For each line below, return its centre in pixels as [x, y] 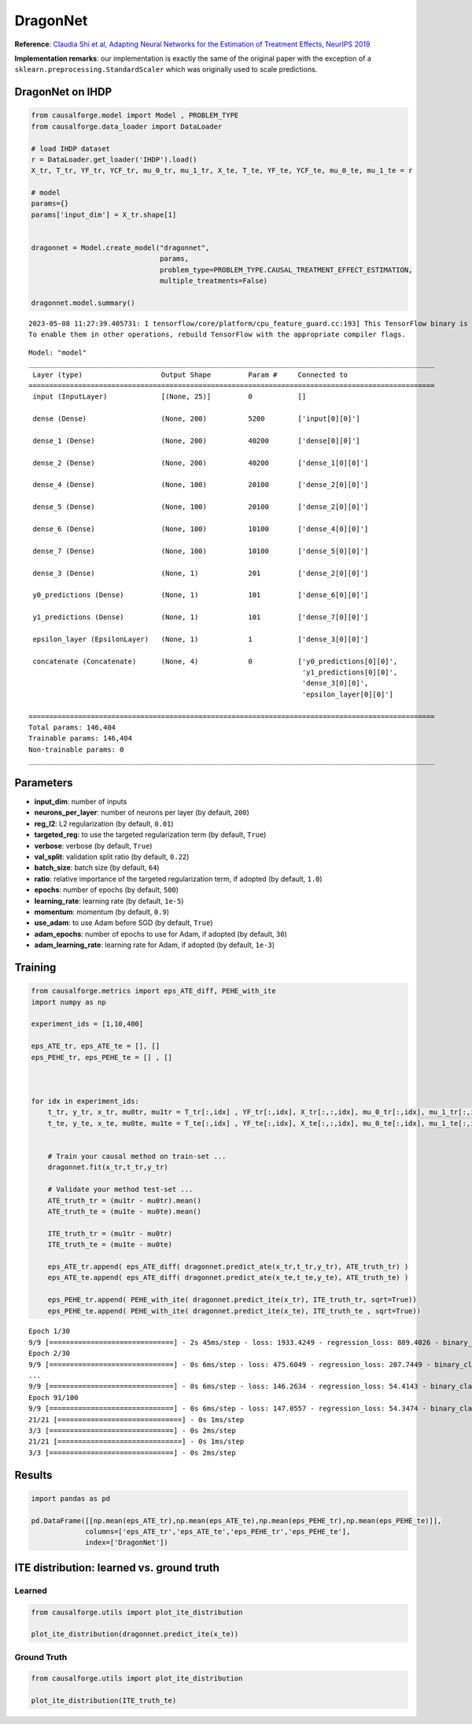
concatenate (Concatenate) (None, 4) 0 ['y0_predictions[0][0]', [215, 661]
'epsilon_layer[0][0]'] [347, 694]
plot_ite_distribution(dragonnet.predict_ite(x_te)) [135, 1634]
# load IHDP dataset [70, 149]
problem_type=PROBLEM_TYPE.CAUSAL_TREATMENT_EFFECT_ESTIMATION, [286, 269]
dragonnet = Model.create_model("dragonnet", [120, 248]
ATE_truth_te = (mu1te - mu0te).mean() [125, 1211]
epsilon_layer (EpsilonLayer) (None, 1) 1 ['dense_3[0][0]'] [201, 639]
